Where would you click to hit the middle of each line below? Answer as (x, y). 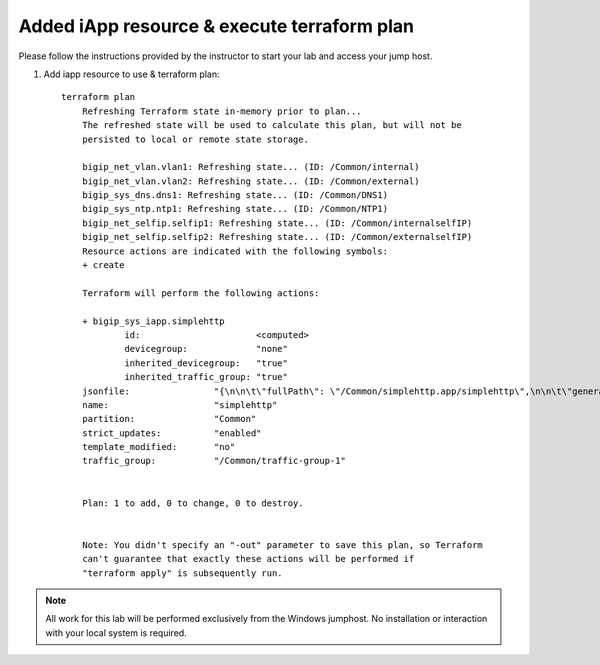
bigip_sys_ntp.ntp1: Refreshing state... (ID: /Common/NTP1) (235, 209)
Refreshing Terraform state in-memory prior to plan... (221, 111)
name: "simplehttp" (179, 404)
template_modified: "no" (158, 447)
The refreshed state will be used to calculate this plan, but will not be (271, 125)
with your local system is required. (116, 632)
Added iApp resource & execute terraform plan (216, 26)
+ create (103, 265)
